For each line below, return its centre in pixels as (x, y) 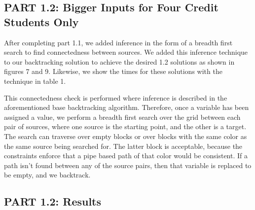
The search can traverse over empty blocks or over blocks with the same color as (126, 136)
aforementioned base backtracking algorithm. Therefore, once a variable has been (127, 107)
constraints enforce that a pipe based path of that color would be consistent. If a (126, 156)
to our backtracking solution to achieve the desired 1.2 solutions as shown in (119, 61)
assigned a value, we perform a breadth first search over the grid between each (122, 117)
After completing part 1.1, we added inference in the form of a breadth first (118, 42)
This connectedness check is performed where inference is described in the (116, 97)
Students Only (41, 21)
